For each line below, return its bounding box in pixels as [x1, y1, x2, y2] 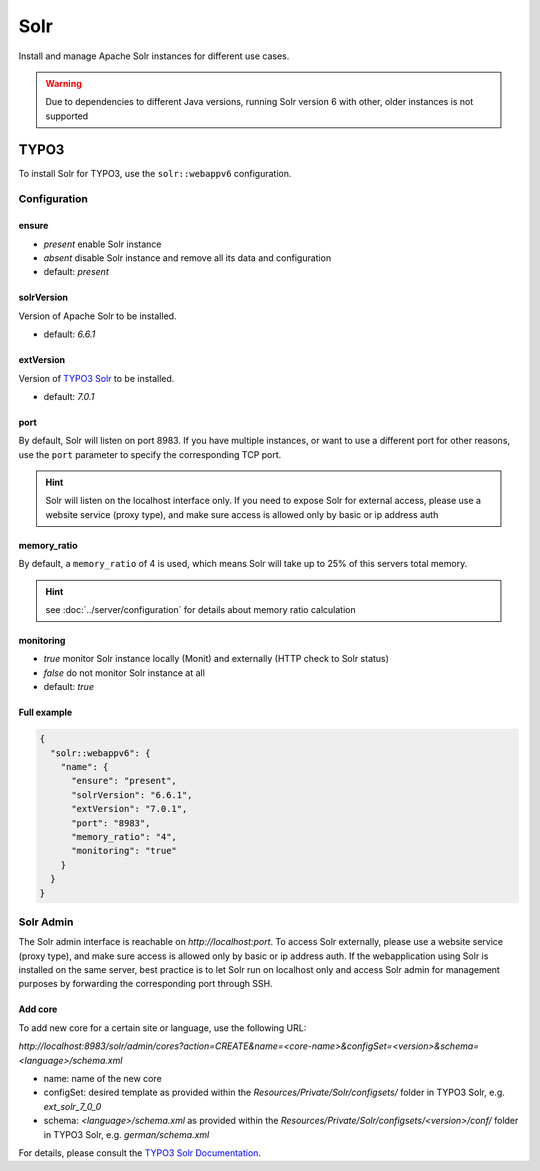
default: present [43, 266, 109, 278]
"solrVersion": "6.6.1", [71, 789, 194, 800]
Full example [18, 706, 73, 719]
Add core [18, 1003, 58, 1015]
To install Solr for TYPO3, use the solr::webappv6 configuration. [18, 167, 292, 179]
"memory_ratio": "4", [71, 831, 177, 842]
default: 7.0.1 [43, 390, 95, 402]
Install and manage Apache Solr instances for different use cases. [18, 50, 290, 62]
